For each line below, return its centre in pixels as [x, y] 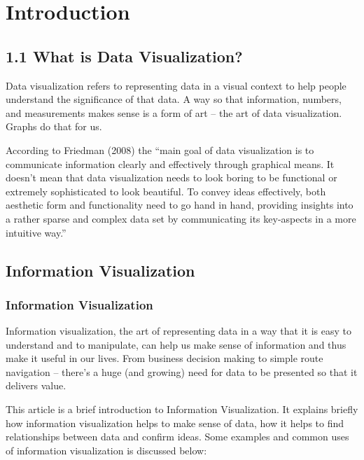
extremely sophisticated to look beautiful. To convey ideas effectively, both [166, 191]
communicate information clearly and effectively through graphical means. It [170, 163]
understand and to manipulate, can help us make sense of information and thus [176, 344]
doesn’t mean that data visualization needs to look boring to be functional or [171, 177]
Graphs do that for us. [54, 126]
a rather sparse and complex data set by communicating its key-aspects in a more [181, 218]
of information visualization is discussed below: [106, 450]
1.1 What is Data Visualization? [124, 56]
